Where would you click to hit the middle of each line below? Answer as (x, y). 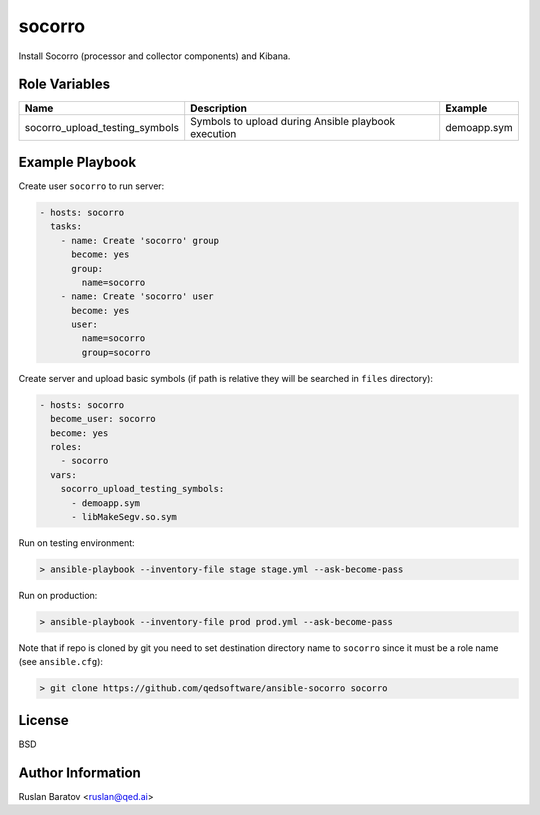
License (43, 720)
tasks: (66, 226)
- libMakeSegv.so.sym (124, 516)
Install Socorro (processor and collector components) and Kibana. (154, 56)
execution (213, 134)
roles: (66, 446)
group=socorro (116, 352)
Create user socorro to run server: (91, 186)
